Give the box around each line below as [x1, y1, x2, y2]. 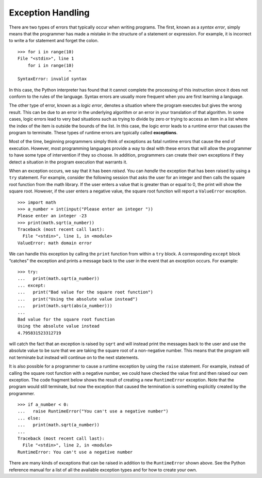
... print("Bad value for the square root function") [17, 289, 153, 295]
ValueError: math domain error [17, 240, 92, 246]
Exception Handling [9, 7, 90, 18]
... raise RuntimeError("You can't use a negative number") [17, 409, 169, 414]
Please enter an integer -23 [17, 213, 87, 219]
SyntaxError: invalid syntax [17, 76, 87, 82]
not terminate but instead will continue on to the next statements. [9, 354, 139, 360]
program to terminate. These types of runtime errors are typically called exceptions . [9, 130, 178, 136]
